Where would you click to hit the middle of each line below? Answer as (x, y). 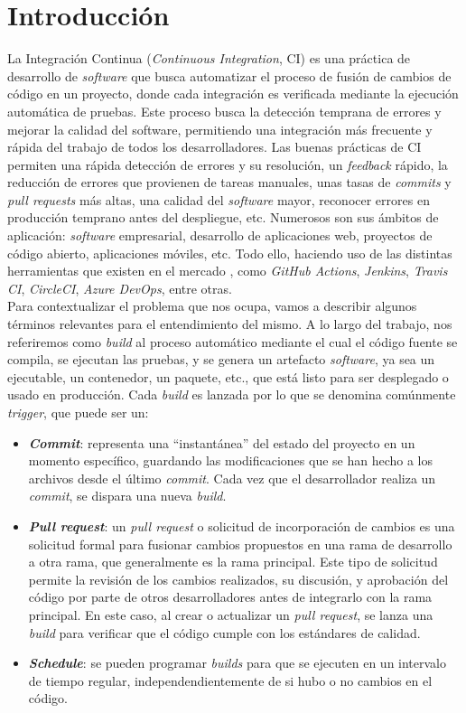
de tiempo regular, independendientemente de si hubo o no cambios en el (230, 680)
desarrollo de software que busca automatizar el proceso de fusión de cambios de (229, 75)
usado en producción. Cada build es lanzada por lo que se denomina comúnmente (232, 394)
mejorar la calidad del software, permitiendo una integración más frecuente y (220, 129)
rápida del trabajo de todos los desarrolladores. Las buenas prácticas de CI (214, 147)
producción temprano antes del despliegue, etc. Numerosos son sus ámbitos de (223, 217)
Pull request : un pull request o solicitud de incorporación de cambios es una (242, 525)
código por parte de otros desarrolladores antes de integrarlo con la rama (230, 597)
